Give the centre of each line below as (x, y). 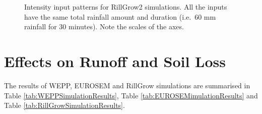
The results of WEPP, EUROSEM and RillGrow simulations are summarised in (127, 85)
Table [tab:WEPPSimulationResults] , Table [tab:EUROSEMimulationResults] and (131, 95)
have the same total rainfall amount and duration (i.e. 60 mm (120, 16)
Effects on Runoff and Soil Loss (115, 61)
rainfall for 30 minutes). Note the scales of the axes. (104, 26)
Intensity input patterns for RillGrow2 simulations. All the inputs (126, 7)
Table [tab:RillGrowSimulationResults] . (64, 105)
